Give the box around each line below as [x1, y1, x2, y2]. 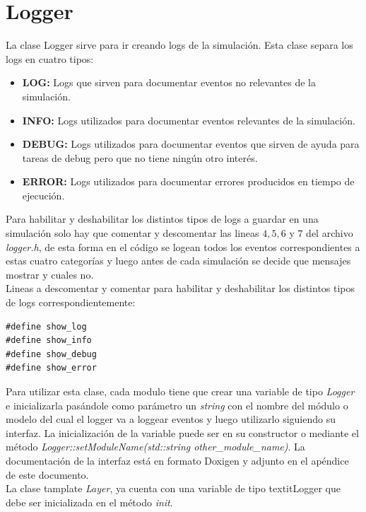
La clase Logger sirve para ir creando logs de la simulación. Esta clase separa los [6, 37, 353, 52]
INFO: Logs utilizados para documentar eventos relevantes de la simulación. [22, 112, 355, 127]
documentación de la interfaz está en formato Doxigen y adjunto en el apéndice [6, 453, 349, 467]
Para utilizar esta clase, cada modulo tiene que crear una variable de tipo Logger [6, 384, 355, 398]
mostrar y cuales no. [6, 267, 94, 281]
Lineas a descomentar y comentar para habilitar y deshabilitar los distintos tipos [6, 281, 355, 296]
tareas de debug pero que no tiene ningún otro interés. [22, 150, 258, 165]
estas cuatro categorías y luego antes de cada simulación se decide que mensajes [6, 253, 351, 268]
